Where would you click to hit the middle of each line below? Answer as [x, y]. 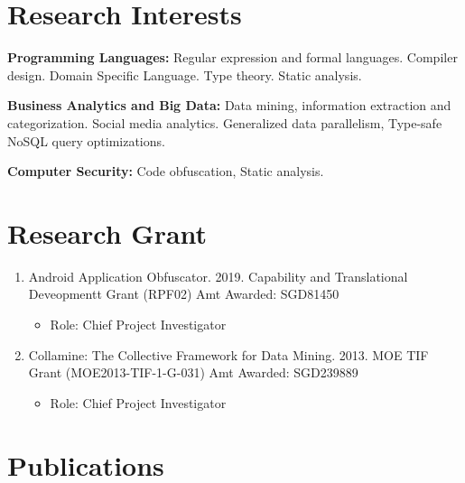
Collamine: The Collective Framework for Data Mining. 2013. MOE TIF [228, 354]
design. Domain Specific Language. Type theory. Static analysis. [185, 74]
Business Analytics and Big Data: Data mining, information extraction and [229, 105]
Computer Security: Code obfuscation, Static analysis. [166, 171]
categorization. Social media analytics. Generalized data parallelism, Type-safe [225, 122]
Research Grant [107, 232]
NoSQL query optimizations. [86, 140]
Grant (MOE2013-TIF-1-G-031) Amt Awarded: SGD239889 [193, 372]
